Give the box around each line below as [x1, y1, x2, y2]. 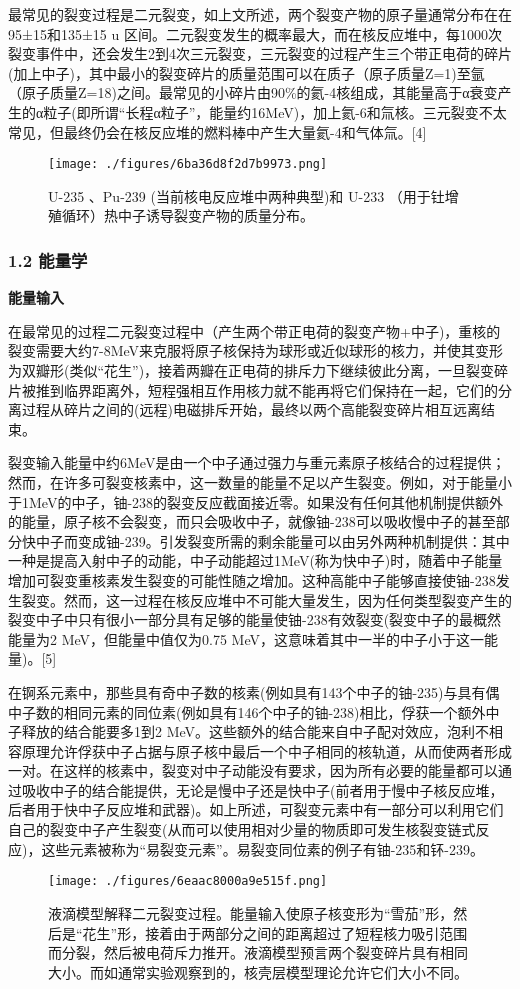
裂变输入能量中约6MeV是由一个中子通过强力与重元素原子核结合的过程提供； [8, 452, 506, 473]
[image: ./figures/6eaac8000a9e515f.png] [48, 874, 328, 889]
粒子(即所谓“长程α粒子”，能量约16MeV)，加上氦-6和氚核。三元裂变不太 [43, 101, 507, 122]
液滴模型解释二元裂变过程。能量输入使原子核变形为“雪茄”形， [48, 902, 454, 923]
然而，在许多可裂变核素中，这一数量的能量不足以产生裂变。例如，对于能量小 [8, 471, 512, 492]
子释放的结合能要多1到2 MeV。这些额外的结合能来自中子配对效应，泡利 [8, 721, 476, 742]
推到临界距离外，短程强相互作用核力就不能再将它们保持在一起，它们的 [35, 379, 498, 400]
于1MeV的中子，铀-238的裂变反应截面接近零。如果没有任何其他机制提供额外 [8, 491, 504, 512]
